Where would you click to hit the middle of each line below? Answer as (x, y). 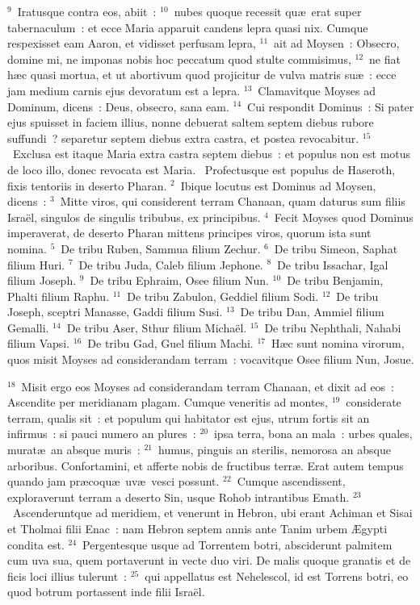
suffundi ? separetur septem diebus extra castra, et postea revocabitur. (183, 138)
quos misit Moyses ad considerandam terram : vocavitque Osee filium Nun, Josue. (211, 359)
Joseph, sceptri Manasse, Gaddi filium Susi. (115, 312)
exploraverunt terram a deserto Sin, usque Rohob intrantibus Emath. (178, 497)
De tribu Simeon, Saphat (336, 248)
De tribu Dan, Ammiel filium (312, 312)
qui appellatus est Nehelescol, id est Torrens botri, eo (277, 576)
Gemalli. (28, 327)
